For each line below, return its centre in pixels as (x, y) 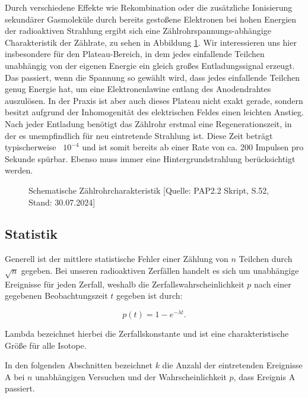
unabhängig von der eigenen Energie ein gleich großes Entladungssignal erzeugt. (150, 65)
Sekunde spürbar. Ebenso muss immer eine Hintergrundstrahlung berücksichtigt (150, 158)
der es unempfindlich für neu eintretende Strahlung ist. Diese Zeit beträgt (139, 135)
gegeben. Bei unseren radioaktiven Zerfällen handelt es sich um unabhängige (160, 270)
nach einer (273, 284)
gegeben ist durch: (150, 296)
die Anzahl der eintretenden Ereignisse (232, 365)
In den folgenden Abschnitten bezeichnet (79, 365)
